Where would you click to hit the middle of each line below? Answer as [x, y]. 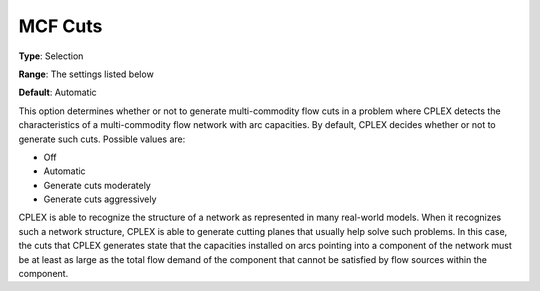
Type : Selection [51, 56]
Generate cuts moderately [97, 185]
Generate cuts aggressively [100, 199]
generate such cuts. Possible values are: [102, 139]
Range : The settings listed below [86, 74]
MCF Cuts [60, 26]
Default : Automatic [57, 92]
